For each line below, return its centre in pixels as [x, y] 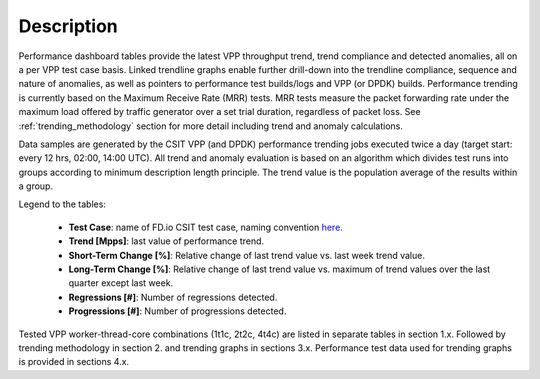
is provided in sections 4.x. [74, 362]
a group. [36, 186]
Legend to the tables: [62, 204]
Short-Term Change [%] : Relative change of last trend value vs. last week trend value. [246, 255]
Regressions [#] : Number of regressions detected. [173, 297]
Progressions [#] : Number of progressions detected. [177, 311]
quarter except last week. [121, 283]
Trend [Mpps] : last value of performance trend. [166, 241]
